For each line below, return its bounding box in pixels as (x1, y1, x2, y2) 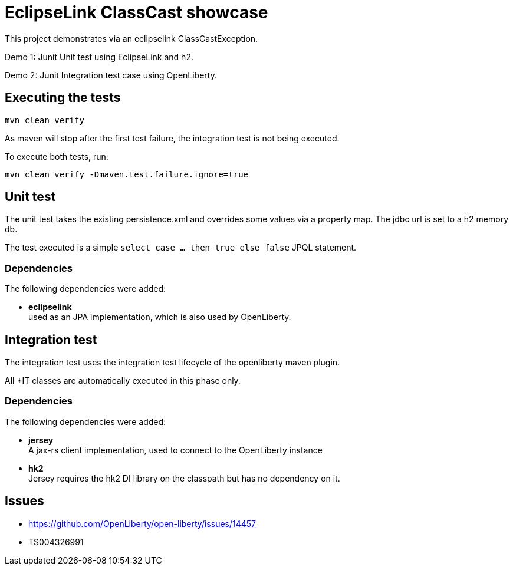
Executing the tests (5, 90, 121, 106)
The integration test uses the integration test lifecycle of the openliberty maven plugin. (5, 357, 340, 368)
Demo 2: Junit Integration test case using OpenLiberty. (5, 70, 217, 80)
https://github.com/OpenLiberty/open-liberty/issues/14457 (28, 518, 256, 529)
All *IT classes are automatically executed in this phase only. (5, 375, 241, 386)
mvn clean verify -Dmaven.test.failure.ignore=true (5, 169, 249, 179)
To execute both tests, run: (5, 151, 108, 162)
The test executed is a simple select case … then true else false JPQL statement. (5, 242, 357, 253)
